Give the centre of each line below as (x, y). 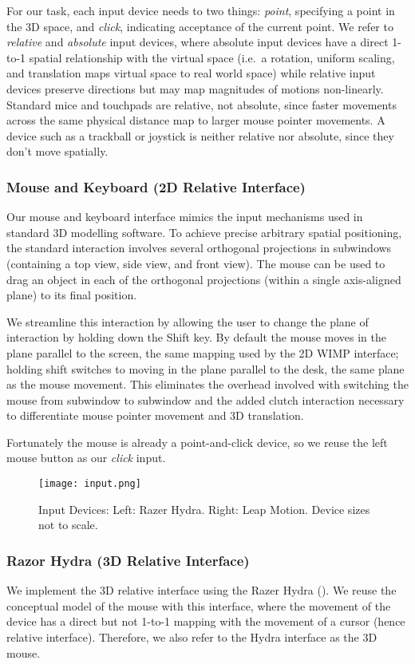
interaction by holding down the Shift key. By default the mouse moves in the (197, 337)
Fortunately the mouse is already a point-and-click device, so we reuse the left (197, 442)
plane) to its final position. (72, 295)
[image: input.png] (90, 484)
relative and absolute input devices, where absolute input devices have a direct (198, 42)
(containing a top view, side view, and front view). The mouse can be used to (196, 263)
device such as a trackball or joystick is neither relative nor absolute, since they (200, 135)
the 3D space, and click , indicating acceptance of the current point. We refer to (200, 26)
